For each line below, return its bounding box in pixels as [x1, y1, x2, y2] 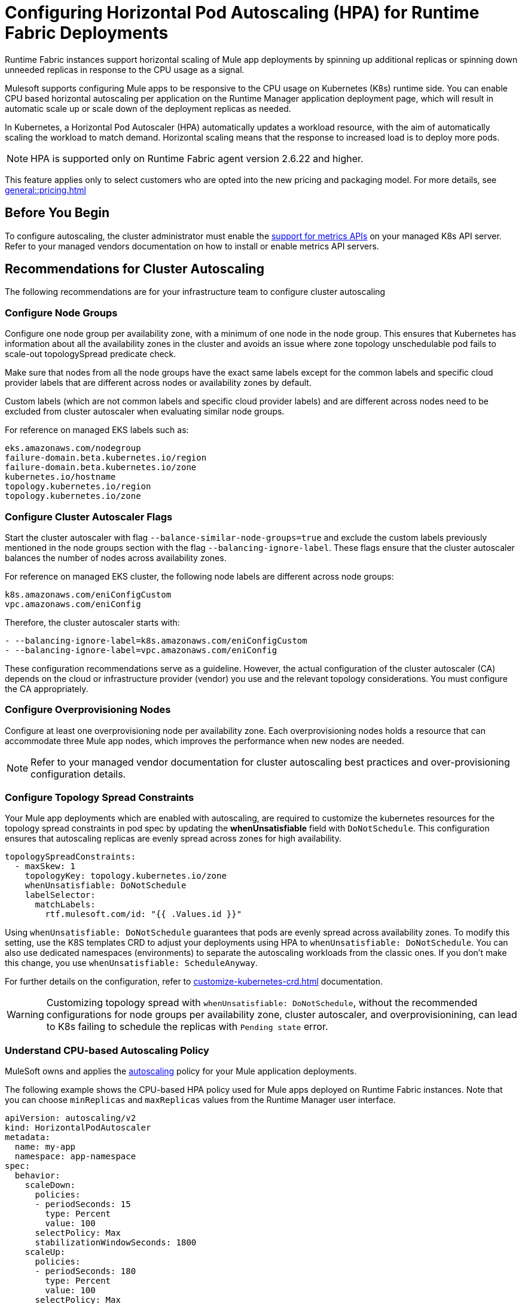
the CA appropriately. [5, 683, 88, 694]
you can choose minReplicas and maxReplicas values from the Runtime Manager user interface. [5, 1095, 396, 1105]
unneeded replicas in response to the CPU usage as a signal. [5, 64, 245, 75]
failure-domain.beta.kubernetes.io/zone [5, 462, 197, 473]
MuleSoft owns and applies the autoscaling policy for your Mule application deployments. [5, 1066, 357, 1077]
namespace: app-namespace [14, 1151, 136, 1162]
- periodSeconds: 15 [35, 1199, 131, 1209]
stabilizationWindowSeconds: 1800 [35, 1238, 197, 1248]
